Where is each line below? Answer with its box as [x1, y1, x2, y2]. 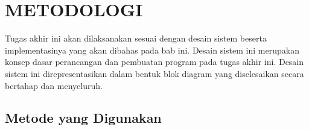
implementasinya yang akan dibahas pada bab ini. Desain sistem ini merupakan [5, 43, 299, 56]
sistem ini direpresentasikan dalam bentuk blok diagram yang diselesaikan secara [5, 67, 304, 79]
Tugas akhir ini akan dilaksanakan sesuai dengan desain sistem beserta [5, 32, 267, 45]
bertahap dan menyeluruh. [5, 79, 103, 91]
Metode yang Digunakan [5, 108, 162, 127]
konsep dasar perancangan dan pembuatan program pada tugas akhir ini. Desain [5, 55, 304, 68]
